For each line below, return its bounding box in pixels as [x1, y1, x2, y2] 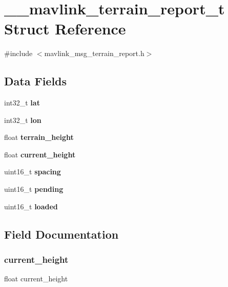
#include [4, 48, 33, 59]
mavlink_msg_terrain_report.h [44, 48, 144, 59]
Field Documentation [4, 226, 119, 242]
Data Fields [4, 73, 67, 89]
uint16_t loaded [4, 201, 58, 211]
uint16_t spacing [4, 166, 61, 177]
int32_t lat [4, 97, 40, 108]
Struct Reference [4, 18, 126, 39]
